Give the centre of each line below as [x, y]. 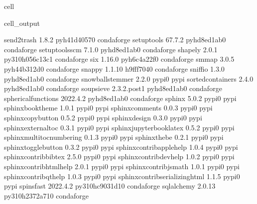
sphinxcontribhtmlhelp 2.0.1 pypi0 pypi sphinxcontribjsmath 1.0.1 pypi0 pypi [122, 166]
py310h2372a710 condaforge [47, 195]
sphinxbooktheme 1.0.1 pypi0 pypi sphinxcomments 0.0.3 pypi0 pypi [108, 108]
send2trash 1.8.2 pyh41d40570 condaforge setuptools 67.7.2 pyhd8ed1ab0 [115, 40]
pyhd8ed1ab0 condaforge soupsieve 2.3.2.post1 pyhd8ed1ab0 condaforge [113, 88]
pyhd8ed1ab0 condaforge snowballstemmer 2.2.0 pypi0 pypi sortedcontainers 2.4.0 [129, 78]
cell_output [22, 23]
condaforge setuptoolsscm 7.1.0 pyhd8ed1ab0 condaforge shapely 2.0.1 [111, 49]
